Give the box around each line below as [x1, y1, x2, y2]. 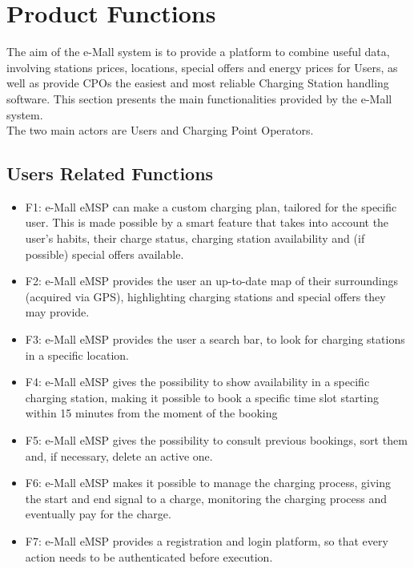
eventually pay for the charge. [25, 506, 171, 522]
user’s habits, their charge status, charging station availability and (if [25, 230, 365, 247]
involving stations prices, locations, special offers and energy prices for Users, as [6, 58, 398, 75]
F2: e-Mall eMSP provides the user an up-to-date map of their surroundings [25, 272, 399, 289]
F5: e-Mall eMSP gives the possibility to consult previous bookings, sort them [25, 432, 408, 449]
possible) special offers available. [25, 245, 184, 262]
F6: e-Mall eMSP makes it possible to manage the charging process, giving [25, 474, 392, 491]
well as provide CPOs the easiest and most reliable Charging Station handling [6, 75, 389, 91]
